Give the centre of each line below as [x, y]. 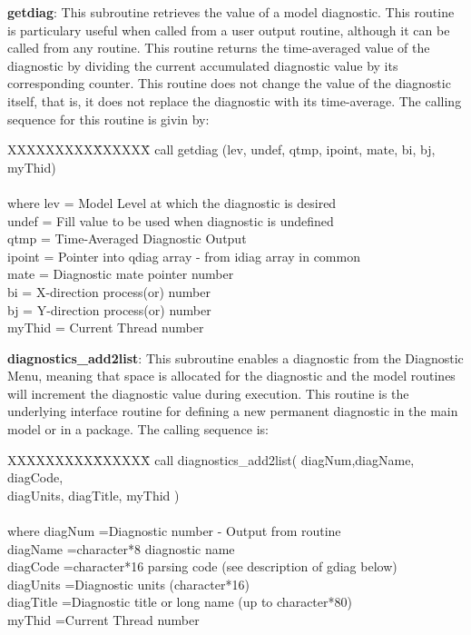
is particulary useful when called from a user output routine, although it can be [229, 30]
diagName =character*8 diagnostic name [121, 548]
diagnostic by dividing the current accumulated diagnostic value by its [203, 65]
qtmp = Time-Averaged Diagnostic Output [127, 238]
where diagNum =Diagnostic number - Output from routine [174, 531]
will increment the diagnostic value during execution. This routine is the [208, 393]
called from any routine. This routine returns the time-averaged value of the [219, 48]
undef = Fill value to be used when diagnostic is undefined [171, 220]
